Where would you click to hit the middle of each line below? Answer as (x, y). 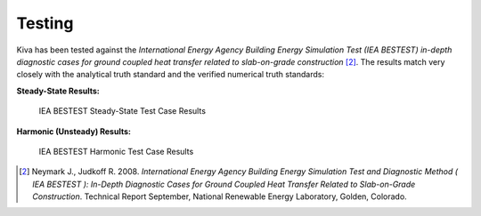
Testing (45, 23)
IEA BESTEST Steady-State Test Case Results (122, 111)
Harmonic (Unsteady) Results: (73, 131)
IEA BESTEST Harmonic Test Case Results (116, 151)
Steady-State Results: (58, 91)
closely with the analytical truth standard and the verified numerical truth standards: (171, 75)
